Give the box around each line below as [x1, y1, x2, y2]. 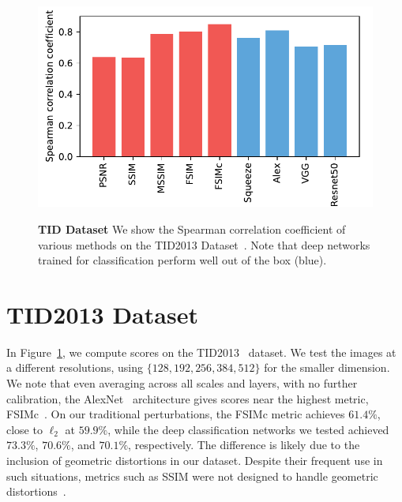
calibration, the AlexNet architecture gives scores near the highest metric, [6, 390, 369, 406]
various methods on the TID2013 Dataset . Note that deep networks [38, 236, 370, 253]
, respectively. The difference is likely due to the [128, 436, 360, 453]
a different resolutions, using [6, 359, 143, 376]
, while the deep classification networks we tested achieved [107, 421, 389, 437]
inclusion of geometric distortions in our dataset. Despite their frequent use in [6, 452, 383, 469]
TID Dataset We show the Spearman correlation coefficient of [38, 220, 346, 237]
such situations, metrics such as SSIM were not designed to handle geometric [6, 467, 378, 484]
